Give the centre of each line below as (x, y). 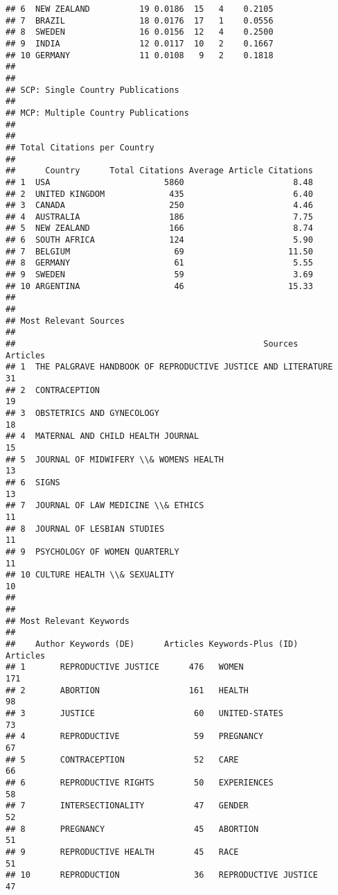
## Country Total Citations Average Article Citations (159, 171)
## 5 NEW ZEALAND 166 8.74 (159, 228)
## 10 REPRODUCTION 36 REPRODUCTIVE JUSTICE (162, 875)
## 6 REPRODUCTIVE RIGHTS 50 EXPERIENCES (140, 782)
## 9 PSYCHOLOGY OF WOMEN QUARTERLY (92, 551)
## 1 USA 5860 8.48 (159, 182)
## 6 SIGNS (33, 482)
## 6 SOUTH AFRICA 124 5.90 (159, 240)
